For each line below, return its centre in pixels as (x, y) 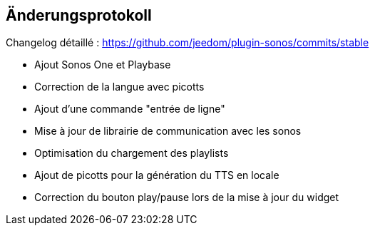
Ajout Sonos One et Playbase (103, 65)
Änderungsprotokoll (79, 15)
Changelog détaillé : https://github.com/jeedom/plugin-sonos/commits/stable (187, 43)
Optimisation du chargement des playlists (132, 153)
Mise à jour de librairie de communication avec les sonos (168, 131)
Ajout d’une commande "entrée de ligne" (130, 109)
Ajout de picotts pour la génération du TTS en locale (157, 175)
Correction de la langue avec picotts (119, 87)
